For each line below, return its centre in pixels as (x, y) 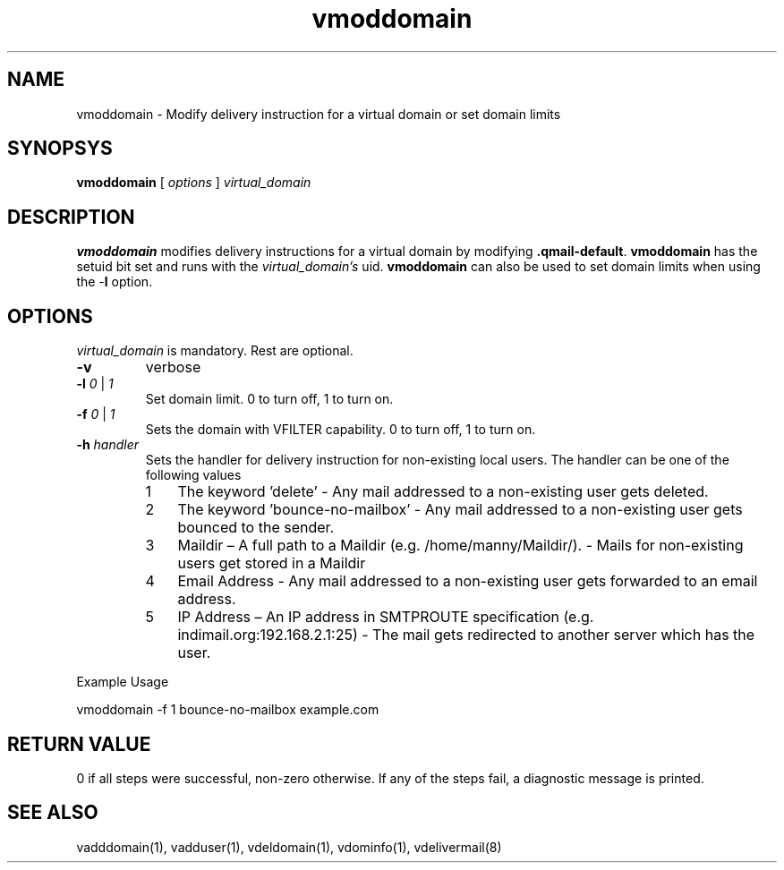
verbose (173, 367)
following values (193, 475)
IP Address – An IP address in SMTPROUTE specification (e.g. (386, 617)
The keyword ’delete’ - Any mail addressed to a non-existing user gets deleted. (443, 492)
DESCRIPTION (71, 217)
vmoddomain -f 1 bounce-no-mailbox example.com (228, 710)
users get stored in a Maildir (272, 563)
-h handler (108, 445)
